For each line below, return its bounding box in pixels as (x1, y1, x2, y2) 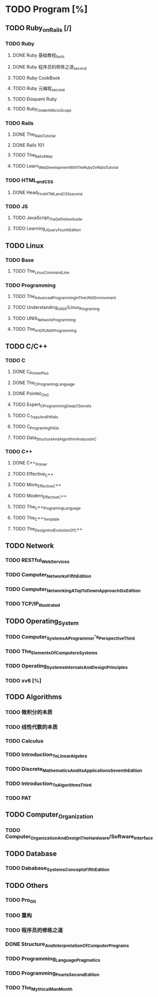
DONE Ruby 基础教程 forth (12, 52, 65, 59)
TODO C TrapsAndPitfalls (12, 412, 59, 419)
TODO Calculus (5, 737, 44, 744)
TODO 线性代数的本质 (5, 723, 58, 730)
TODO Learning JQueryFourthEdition (12, 226, 81, 233)
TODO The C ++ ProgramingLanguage (12, 503, 81, 511)
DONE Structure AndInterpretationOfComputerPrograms (5, 940, 129, 949)
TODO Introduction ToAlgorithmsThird (5, 780, 92, 788)
